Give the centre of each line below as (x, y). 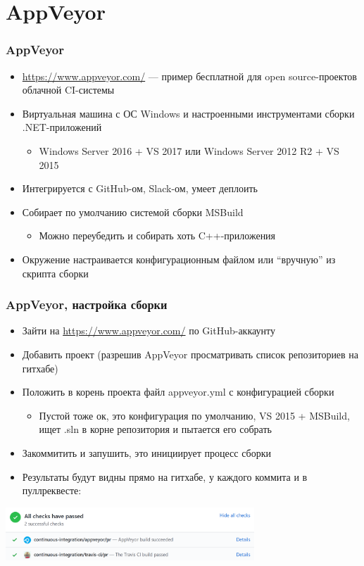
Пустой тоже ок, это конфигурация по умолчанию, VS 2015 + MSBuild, (194, 415)
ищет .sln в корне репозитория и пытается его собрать (155, 429)
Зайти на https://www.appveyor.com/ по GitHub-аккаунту (149, 331)
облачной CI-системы (68, 90)
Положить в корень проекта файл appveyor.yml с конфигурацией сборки (178, 392)
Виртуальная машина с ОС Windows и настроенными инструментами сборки (188, 113)
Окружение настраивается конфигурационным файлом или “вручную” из (179, 259)
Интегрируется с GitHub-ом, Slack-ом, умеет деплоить (140, 188)
